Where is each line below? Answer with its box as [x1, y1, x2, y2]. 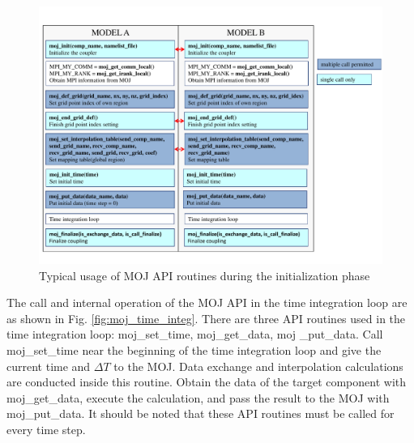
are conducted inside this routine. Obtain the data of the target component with [6, 373, 407, 390]
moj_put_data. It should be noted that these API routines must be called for [6, 405, 395, 422]
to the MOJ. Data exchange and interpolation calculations [113, 357, 403, 374]
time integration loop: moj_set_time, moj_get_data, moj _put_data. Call [6, 326, 383, 343]
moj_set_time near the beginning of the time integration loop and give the [6, 341, 382, 358]
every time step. [6, 420, 86, 437]
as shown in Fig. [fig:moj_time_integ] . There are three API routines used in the [6, 309, 406, 326]
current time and [6, 357, 91, 374]
